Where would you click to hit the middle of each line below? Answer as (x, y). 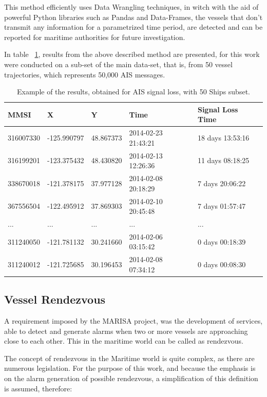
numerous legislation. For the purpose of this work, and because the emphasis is (130, 368)
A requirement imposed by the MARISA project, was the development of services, (133, 321)
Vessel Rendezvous (55, 299)
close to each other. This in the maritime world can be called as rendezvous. (124, 341)
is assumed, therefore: (38, 388)
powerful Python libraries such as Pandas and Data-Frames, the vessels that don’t (133, 17)
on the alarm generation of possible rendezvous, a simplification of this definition (131, 378)
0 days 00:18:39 (222, 241)
